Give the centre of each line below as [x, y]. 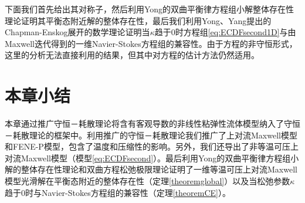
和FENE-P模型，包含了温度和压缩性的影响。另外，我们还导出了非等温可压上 [152, 146]
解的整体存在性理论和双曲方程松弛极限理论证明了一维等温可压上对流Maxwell [151, 169]
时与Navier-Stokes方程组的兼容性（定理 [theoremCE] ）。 [128, 192]
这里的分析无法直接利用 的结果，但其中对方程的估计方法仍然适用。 [132, 55]
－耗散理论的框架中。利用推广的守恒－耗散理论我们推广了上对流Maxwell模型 [151, 135]
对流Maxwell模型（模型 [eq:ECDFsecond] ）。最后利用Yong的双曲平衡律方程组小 [152, 158]
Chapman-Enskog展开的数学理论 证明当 [77, 32]
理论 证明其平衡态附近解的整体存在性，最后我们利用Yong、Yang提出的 [138, 20]
